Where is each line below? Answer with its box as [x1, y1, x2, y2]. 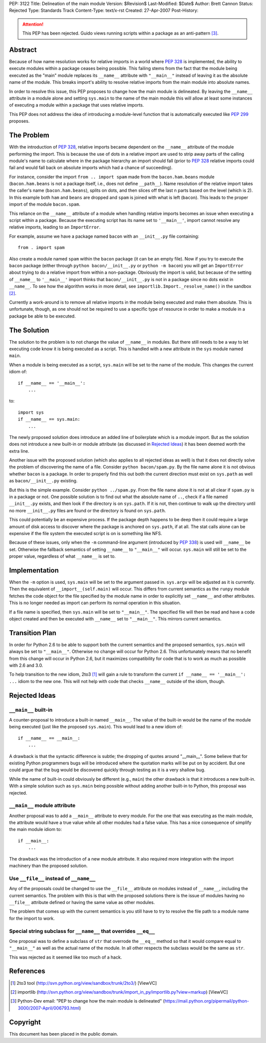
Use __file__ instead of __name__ [9, 875, 96, 882]
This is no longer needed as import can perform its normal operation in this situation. [9, 600, 181, 606]
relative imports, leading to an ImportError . [9, 224, 100, 230]
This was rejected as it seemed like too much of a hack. [9, 954, 122, 960]
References [9, 967, 45, 975]
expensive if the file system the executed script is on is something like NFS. [9, 530, 163, 536]
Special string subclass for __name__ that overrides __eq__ [9, 928, 155, 935]
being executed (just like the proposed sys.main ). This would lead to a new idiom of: [9, 724, 183, 730]
